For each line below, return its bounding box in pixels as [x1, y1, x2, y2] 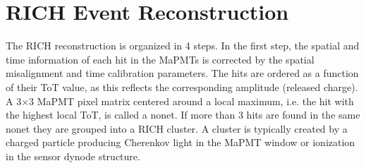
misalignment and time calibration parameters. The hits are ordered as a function [6, 66, 359, 80]
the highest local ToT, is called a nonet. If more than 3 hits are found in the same [6, 107, 360, 122]
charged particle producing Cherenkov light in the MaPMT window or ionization [6, 135, 355, 150]
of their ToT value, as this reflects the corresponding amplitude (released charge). [6, 79, 358, 94]
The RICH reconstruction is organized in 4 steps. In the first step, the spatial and [6, 38, 360, 53]
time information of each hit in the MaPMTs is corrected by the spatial [6, 52, 315, 66]
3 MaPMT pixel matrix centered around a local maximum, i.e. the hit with [29, 93, 354, 108]
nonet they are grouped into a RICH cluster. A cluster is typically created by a [6, 121, 348, 136]
